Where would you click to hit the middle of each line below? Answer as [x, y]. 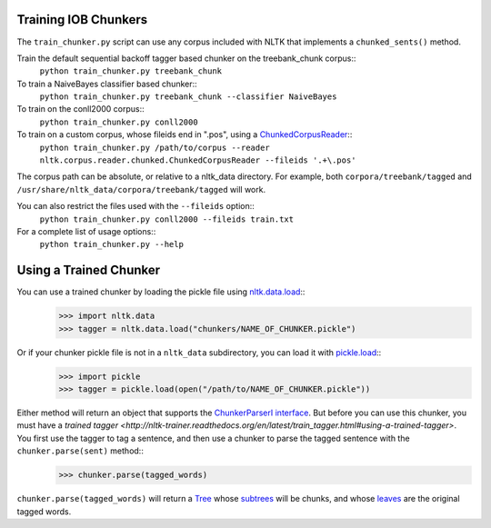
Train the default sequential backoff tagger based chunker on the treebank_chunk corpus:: [186, 58]
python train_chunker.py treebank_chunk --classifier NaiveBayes [188, 97]
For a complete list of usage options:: [86, 231]
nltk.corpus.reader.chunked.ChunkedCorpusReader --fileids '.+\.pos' [198, 160]
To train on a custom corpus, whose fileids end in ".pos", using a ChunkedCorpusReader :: [185, 134]
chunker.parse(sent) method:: [80, 451]
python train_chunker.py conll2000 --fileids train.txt [167, 219]
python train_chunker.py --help [111, 244]
